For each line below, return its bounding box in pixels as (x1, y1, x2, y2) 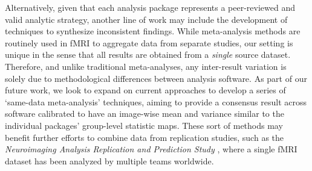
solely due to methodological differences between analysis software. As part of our (5, 72, 307, 84)
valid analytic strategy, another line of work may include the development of (5, 13, 288, 25)
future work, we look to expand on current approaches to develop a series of (5, 84, 286, 96)
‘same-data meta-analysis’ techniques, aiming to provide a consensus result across (5, 95, 307, 108)
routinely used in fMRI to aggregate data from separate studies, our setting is (5, 36, 293, 49)
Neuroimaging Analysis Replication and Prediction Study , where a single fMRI (5, 143, 297, 155)
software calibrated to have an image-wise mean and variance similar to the (5, 107, 284, 120)
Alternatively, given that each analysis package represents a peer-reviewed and (5, 1, 295, 13)
